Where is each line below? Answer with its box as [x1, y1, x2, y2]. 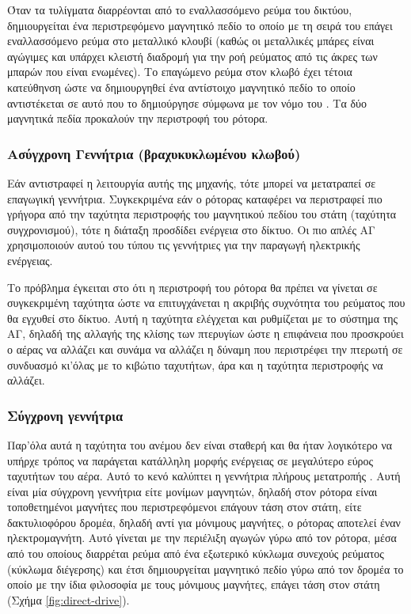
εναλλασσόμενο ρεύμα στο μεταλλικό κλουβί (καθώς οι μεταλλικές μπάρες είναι [7, 32, 375, 49]
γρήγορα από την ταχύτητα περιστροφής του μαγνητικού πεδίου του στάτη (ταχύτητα [7, 206, 397, 222]
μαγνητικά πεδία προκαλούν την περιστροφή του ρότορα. [7, 110, 268, 127]
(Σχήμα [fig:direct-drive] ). [7, 591, 130, 608]
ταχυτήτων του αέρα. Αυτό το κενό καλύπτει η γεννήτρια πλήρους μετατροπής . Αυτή [7, 468, 401, 484]
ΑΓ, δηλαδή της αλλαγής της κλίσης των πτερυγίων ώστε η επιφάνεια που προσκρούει [7, 325, 404, 342]
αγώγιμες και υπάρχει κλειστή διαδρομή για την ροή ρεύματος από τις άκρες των [7, 47, 378, 64]
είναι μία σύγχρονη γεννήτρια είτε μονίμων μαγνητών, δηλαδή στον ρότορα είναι [7, 483, 378, 499]
